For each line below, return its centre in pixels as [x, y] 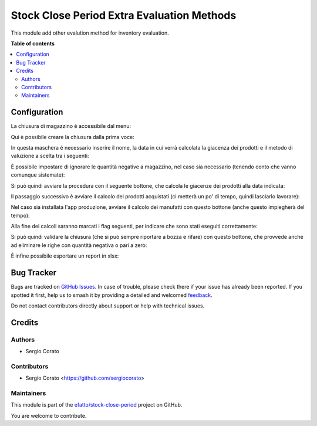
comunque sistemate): [38, 175]
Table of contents [33, 43]
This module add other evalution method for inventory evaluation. [90, 33]
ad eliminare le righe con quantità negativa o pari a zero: [79, 245]
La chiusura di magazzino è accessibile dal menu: [71, 126]
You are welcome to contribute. [49, 415]
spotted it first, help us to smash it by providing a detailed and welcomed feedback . [112, 295]
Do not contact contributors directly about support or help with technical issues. [108, 306]
